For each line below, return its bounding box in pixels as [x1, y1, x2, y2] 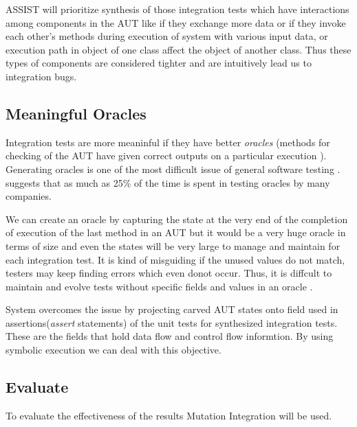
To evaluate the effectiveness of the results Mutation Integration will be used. [6, 408, 332, 422]
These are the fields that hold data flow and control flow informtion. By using [6, 329, 334, 343]
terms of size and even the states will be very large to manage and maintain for [6, 238, 340, 253]
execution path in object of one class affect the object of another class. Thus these [6, 42, 351, 56]
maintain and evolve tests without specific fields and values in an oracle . [6, 279, 313, 293]
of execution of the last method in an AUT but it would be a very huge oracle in [6, 225, 346, 240]
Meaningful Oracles [6, 102, 147, 124]
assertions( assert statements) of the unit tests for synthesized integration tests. [6, 315, 338, 330]
